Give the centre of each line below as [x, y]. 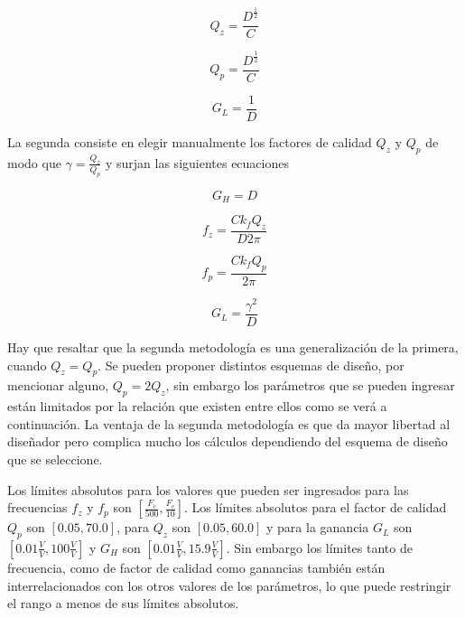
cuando [27, 365]
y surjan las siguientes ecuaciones [197, 162]
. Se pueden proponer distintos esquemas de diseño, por [251, 365]
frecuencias [37, 507]
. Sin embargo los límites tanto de [319, 547]
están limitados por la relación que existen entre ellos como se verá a [197, 406]
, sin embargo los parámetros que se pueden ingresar [310, 385]
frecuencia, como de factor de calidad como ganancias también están [196, 567]
